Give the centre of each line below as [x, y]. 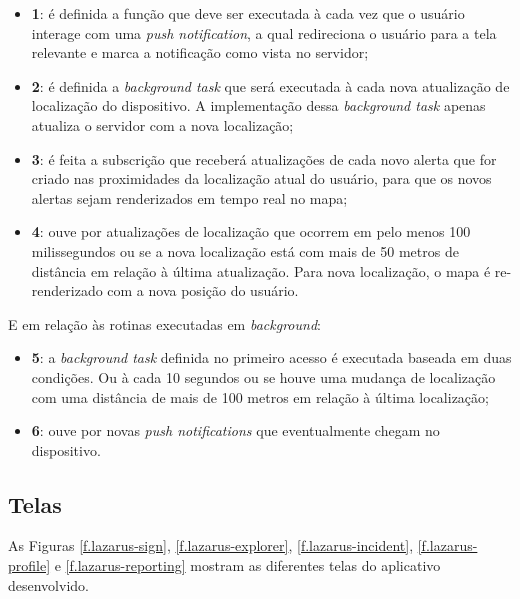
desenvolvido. [48, 584]
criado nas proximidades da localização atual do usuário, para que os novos [261, 178]
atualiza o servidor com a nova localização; [162, 124]
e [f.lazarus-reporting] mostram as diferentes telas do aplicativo [247, 565]
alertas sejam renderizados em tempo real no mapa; [189, 197]
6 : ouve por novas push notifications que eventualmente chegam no [235, 430]
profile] [29, 565]
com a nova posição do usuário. [203, 290]
